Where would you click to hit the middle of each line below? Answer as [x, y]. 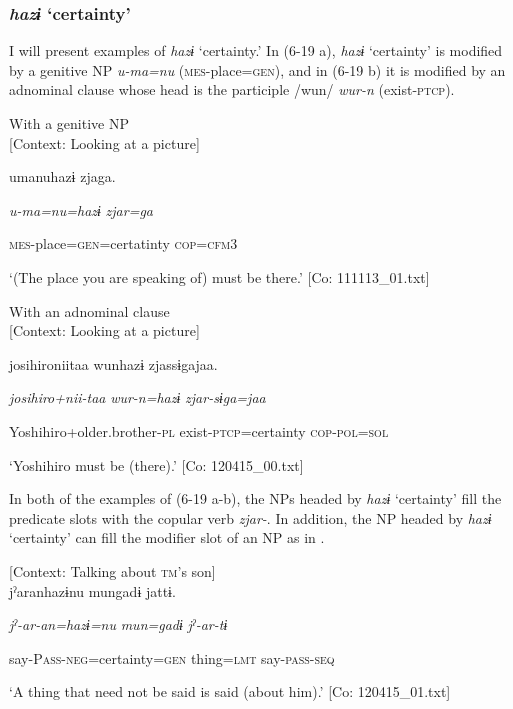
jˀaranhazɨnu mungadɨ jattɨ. [92, 590]
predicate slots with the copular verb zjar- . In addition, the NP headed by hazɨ [250, 517]
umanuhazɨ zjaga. [62, 176]
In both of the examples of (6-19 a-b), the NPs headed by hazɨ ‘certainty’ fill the [255, 498]
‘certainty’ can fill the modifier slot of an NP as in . [167, 537]
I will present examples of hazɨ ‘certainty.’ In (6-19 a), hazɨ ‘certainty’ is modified [256, 50]
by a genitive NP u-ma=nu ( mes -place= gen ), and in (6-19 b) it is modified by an [257, 69]
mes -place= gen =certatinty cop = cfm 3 [123, 243]
